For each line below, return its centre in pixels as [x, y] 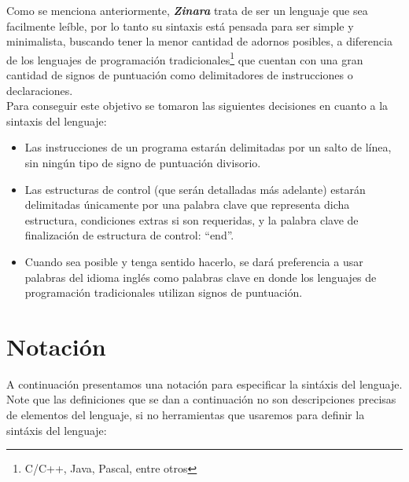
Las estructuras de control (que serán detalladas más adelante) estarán [195, 189]
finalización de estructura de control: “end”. [129, 235]
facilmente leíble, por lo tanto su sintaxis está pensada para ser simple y [180, 26]
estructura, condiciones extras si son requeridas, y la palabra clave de [192, 219]
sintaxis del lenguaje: [57, 120]
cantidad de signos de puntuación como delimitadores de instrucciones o [180, 75]
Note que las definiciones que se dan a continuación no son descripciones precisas [201, 399]
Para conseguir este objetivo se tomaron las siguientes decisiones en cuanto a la [197, 106]
